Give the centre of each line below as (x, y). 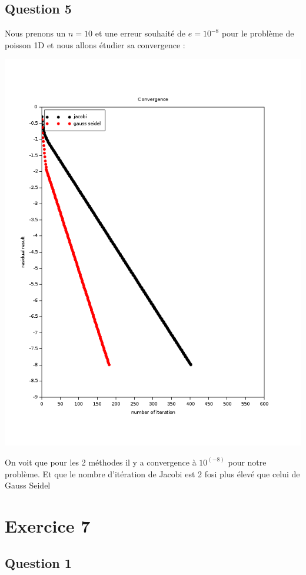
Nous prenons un (35, 33)
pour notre (247, 462)
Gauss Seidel (28, 485)
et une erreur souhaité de (140, 33)
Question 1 (38, 563)
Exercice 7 (48, 525)
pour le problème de (258, 33)
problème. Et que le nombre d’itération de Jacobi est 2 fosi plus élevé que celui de (152, 473)
